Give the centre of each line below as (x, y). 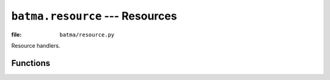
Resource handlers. (36, 45)
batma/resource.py (87, 35)
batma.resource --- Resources (94, 16)
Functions (31, 63)
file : (16, 34)
